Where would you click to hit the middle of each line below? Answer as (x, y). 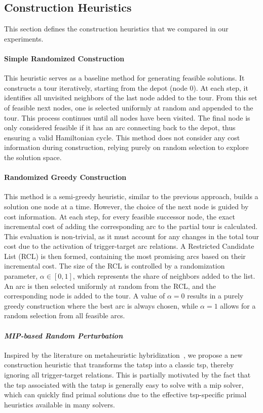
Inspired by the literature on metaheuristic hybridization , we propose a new (123, 354)
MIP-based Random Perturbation (64, 335)
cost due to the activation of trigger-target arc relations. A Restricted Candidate (129, 246)
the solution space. (33, 157)
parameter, (21, 276)
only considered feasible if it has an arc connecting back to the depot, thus (120, 127)
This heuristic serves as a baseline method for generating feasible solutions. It (124, 78)
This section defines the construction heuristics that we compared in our (116, 29)
